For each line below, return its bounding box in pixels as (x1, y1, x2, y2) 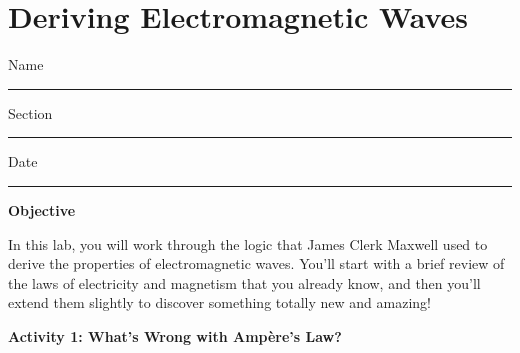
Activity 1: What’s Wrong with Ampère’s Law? (8, 325, 342, 346)
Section (8, 102, 53, 123)
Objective (8, 199, 76, 220)
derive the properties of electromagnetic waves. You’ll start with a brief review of (8, 253, 505, 274)
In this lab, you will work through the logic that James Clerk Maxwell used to (8, 233, 488, 254)
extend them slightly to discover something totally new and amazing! (8, 292, 431, 313)
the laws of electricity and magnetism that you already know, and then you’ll (8, 272, 481, 293)
